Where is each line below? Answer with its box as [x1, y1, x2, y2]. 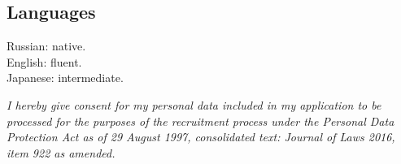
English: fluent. [7, 53, 82, 70]
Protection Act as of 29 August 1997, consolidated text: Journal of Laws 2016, [7, 128, 395, 145]
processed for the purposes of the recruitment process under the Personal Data [7, 112, 394, 129]
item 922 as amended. [7, 144, 116, 161]
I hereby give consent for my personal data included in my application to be [7, 96, 381, 113]
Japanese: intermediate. [7, 69, 124, 86]
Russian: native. [7, 37, 86, 54]
